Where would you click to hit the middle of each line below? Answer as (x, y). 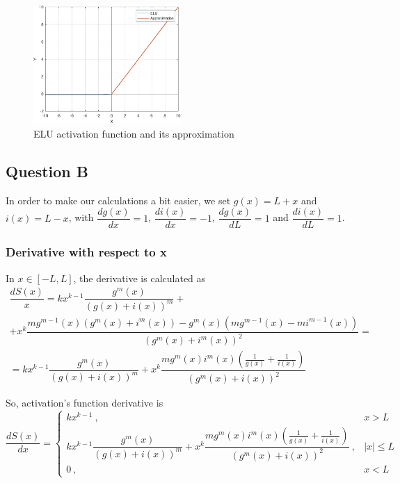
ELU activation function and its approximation (134, 133)
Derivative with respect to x (86, 252)
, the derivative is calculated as (139, 278)
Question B (47, 171)
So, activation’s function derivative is (85, 403)
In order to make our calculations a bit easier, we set (118, 200)
